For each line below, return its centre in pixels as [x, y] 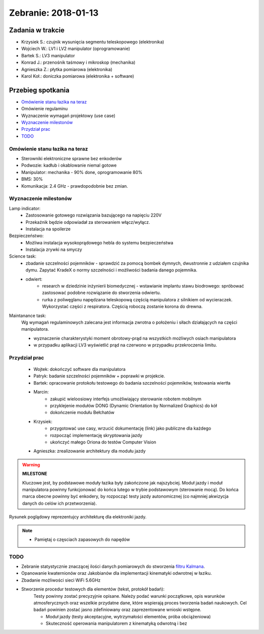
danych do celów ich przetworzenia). [60, 503]
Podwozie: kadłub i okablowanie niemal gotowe [69, 165]
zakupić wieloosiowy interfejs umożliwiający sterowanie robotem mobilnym [126, 399]
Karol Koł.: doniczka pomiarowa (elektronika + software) [78, 76]
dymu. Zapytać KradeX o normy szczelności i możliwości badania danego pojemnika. [111, 270]
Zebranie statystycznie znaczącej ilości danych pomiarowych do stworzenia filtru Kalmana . [113, 566]
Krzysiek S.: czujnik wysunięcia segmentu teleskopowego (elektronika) [93, 42]
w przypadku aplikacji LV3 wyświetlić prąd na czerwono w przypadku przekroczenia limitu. [125, 345]
